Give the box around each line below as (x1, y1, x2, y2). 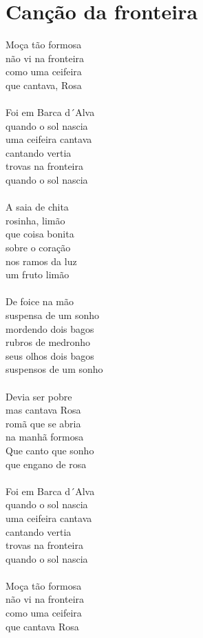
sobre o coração (6, 240, 71, 255)
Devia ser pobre (6, 389, 72, 403)
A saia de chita (6, 200, 69, 214)
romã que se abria (6, 416, 81, 430)
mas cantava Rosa (6, 403, 81, 417)
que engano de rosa (6, 456, 87, 471)
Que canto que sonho (6, 443, 94, 457)
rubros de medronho (6, 335, 91, 349)
